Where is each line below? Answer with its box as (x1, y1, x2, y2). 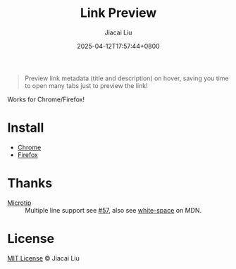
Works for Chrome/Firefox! (7, 95, 85, 104)
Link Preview (80, 5, 157, 21)
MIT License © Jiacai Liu (7, 254, 80, 262)
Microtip (7, 199, 32, 207)
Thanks (7, 175, 53, 192)
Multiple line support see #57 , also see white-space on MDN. (25, 206, 202, 214)
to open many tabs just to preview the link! (24, 81, 148, 89)
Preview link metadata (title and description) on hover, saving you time (24, 74, 229, 82)
